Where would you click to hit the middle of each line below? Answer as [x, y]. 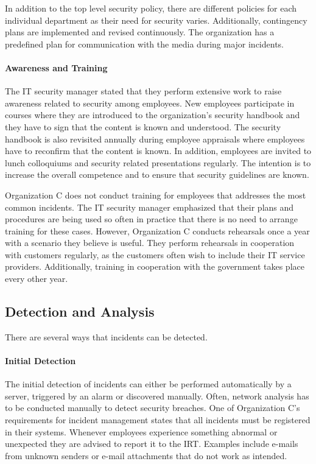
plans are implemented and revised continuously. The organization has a [140, 32]
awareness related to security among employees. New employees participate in [150, 103]
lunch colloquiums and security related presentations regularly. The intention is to [158, 162]
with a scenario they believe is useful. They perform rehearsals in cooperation [150, 243]
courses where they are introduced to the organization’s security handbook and [153, 115]
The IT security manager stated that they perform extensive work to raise [143, 91]
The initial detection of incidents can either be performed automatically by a [148, 384]
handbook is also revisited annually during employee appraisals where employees [155, 139]
